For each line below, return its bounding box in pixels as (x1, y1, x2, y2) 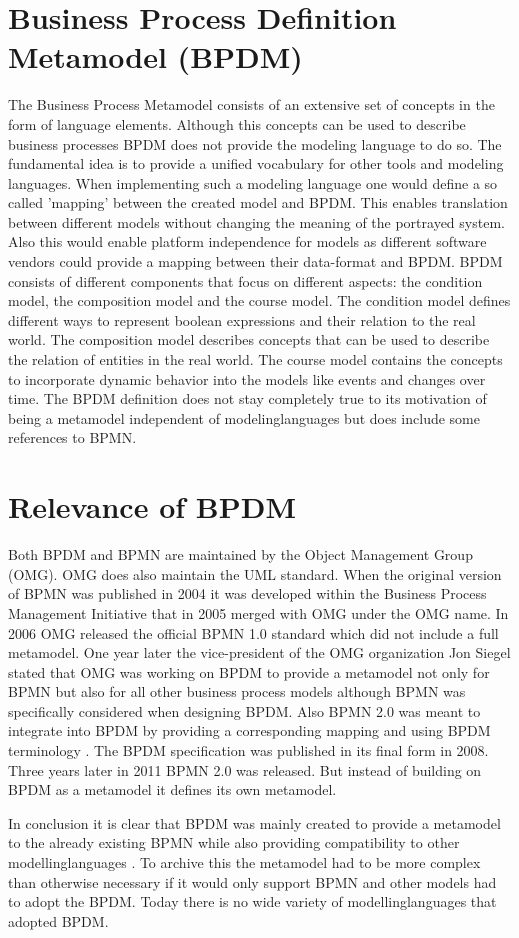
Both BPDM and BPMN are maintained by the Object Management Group (8, 544, 473, 565)
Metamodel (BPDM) (8, 36, 303, 77)
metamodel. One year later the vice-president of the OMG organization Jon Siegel (8, 642, 511, 663)
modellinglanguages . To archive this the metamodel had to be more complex (8, 852, 481, 873)
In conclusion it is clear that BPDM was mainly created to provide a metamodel (8, 812, 501, 833)
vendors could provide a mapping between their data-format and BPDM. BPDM (8, 251, 503, 272)
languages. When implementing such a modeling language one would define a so (8, 172, 498, 193)
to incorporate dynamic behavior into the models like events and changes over (8, 368, 486, 389)
